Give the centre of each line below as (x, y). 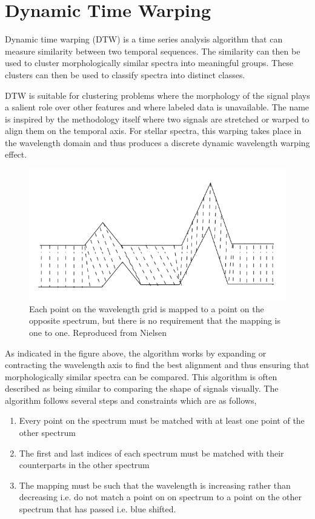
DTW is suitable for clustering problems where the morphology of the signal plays (157, 95)
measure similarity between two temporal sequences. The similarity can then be (153, 51)
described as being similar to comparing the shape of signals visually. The (142, 388)
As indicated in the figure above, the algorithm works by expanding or (136, 353)
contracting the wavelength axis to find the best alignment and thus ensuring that (157, 365)
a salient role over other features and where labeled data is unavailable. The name (157, 107)
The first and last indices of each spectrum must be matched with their (151, 453)
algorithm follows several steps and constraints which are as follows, (131, 400)
